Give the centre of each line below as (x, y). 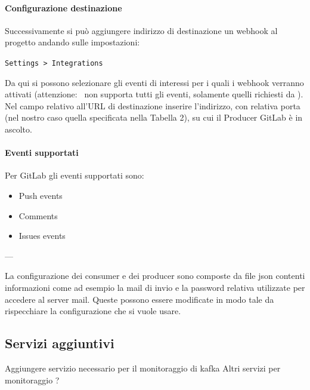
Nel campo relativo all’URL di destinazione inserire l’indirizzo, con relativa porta (153, 105)
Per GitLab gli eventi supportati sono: (75, 175)
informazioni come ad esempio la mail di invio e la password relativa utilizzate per (155, 287)
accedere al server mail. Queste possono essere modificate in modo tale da (139, 299)
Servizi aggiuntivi (60, 343)
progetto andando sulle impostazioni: (72, 42)
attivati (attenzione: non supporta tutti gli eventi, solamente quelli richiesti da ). (154, 94)
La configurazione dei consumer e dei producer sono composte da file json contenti (155, 276)
